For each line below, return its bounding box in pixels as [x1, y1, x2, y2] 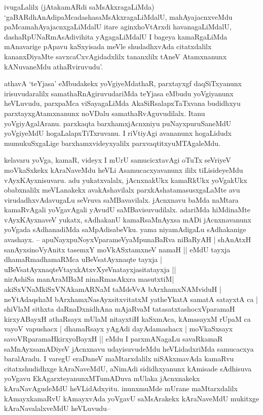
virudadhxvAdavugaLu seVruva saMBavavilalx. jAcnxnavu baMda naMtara [4, 194, 239, 205]
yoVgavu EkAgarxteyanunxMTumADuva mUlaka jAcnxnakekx [4, 373, 200, 384]
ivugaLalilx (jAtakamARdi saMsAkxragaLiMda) [4, 2, 155, 12]
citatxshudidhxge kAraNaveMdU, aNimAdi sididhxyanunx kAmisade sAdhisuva [4, 363, 252, 373]
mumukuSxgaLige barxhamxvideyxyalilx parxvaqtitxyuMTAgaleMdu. [4, 137, 220, 148]
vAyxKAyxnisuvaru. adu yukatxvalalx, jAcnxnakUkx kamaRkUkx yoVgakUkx [4, 174, 247, 185]
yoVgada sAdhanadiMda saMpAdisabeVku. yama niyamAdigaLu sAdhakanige [4, 224, 246, 235]
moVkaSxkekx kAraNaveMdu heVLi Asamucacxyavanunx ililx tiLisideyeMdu [4, 164, 243, 175]
